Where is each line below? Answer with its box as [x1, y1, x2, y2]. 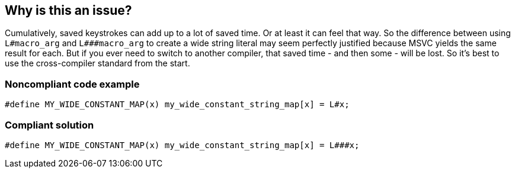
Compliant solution [5, 118, 94, 131]
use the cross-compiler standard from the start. [5, 58, 190, 69]
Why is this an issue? [5, 3, 132, 18]
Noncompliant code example [5, 78, 140, 90]
